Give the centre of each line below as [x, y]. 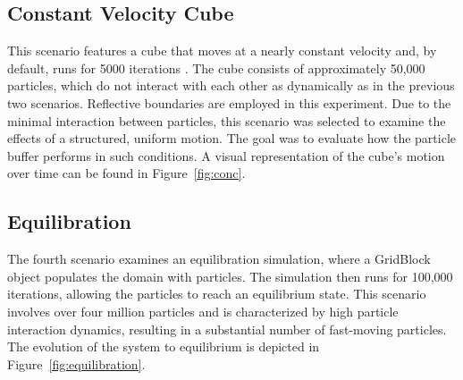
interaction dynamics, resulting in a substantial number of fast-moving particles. [227, 329]
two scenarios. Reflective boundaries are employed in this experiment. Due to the [229, 102]
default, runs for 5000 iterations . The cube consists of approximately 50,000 [216, 68]
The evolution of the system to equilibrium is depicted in [164, 346]
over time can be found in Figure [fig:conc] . [126, 173]
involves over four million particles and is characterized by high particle [203, 311]
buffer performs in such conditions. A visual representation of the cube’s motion [226, 155]
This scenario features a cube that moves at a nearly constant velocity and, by [222, 51]
